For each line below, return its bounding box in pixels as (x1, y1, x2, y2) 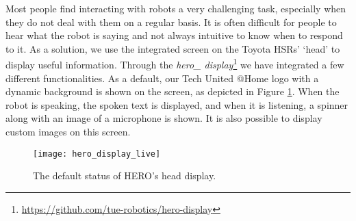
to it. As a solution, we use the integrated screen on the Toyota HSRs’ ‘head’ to (5, 41, 340, 55)
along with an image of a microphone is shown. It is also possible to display (5, 111, 322, 125)
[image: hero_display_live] (33, 148, 161, 159)
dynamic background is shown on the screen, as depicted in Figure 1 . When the (5, 84, 340, 99)
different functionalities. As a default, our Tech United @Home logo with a (5, 70, 319, 85)
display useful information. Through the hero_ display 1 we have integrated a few (5, 55, 344, 72)
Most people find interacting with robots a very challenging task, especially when (5, 1, 346, 15)
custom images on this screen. (5, 125, 131, 138)
